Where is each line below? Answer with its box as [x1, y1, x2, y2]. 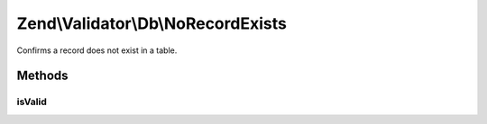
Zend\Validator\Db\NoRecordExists [16, 13, 288, 33]
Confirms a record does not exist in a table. [16, 45, 178, 56]
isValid [16, 95, 47, 108]
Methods [16, 68, 69, 84]
